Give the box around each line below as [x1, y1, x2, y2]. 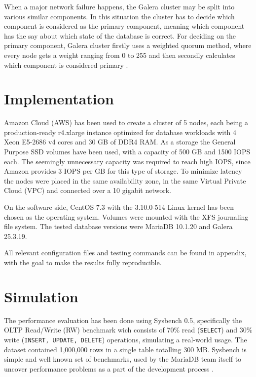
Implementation [4, 89, 114, 109]
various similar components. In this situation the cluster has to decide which [4, 11, 235, 21]
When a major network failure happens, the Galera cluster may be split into [4, 1, 235, 11]
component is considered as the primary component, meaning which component [4, 21, 245, 31]
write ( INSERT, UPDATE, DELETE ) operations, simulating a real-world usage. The [4, 334, 247, 344]
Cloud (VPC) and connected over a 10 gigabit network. [4, 185, 171, 195]
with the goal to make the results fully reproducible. [4, 257, 162, 267]
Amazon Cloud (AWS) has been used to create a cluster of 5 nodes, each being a [4, 117, 249, 128]
